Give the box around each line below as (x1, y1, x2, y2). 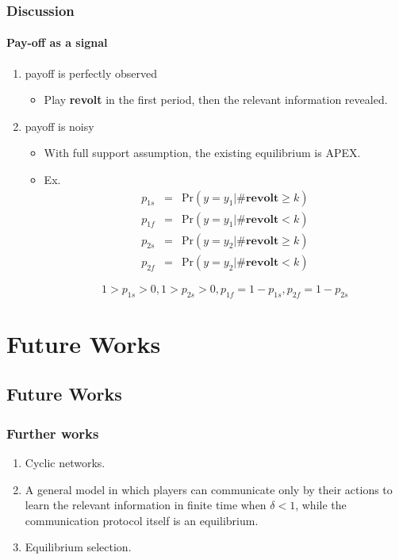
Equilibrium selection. (25, 539, 132, 555)
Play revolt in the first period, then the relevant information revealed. (44, 91, 388, 108)
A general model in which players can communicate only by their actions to (25, 481, 393, 497)
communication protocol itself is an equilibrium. (25, 512, 259, 528)
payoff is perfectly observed (25, 64, 158, 81)
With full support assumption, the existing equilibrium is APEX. (44, 144, 361, 161)
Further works (6, 423, 99, 443)
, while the (295, 497, 347, 513)
